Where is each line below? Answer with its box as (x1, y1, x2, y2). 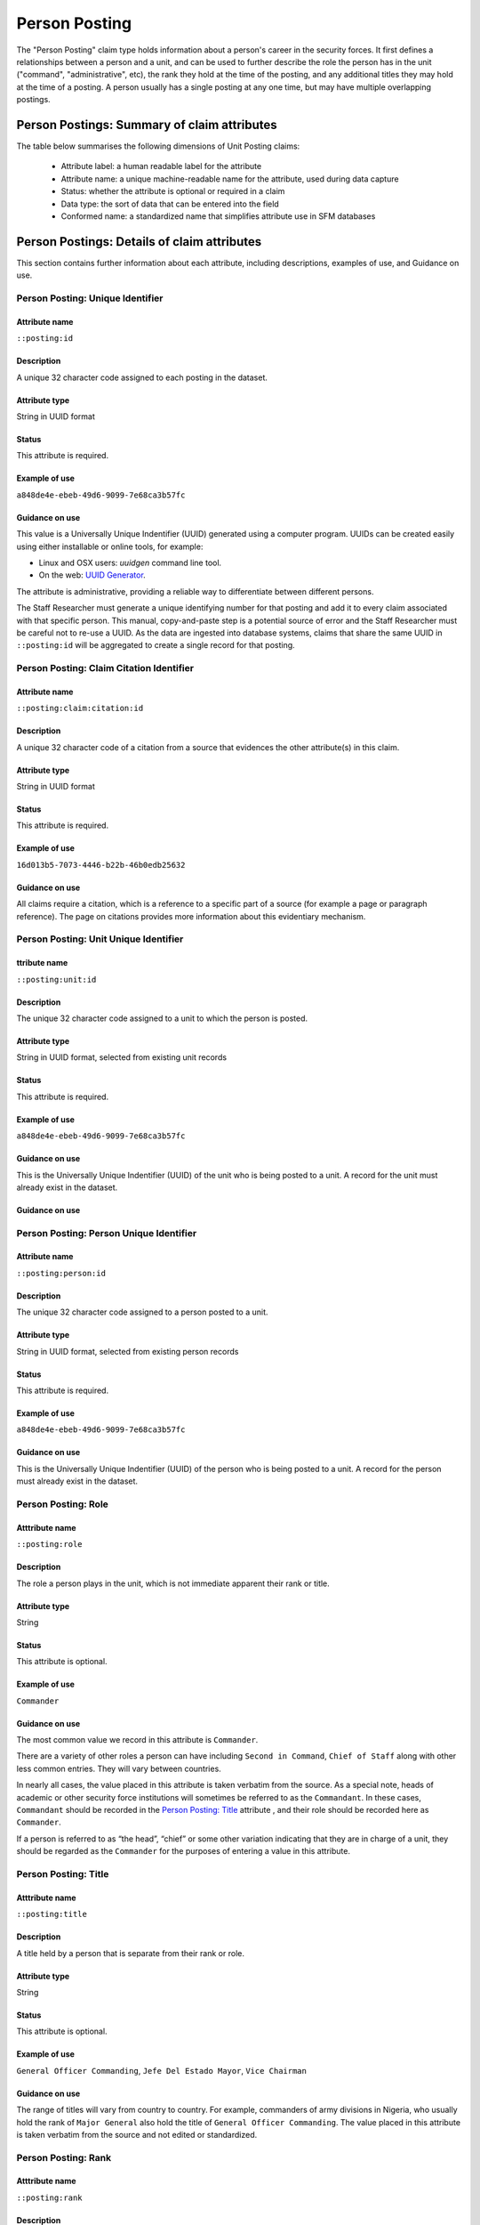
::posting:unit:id (16, 975, 97, 984)
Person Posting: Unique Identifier (16, 292, 164, 304)
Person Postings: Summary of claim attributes (16, 117, 277, 133)
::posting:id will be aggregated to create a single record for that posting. (16, 640, 295, 651)
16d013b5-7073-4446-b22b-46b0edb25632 (16, 860, 186, 870)
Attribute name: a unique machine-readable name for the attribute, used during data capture (60, 174, 399, 184)
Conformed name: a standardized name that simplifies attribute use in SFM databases (60, 210, 376, 222)
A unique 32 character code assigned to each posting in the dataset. (16, 372, 268, 383)
